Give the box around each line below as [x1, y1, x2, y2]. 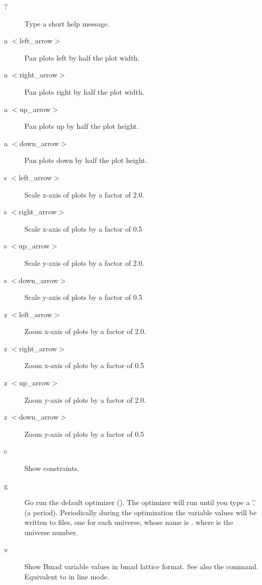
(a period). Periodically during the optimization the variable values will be [24, 507, 257, 517]
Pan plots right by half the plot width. [24, 86, 144, 97]
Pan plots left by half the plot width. [24, 52, 140, 63]
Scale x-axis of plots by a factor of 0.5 [24, 223, 142, 234]
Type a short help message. [24, 18, 110, 29]
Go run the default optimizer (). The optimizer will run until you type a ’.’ [24, 497, 256, 508]
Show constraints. [24, 463, 79, 473]
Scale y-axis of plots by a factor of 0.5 [24, 292, 142, 302]
